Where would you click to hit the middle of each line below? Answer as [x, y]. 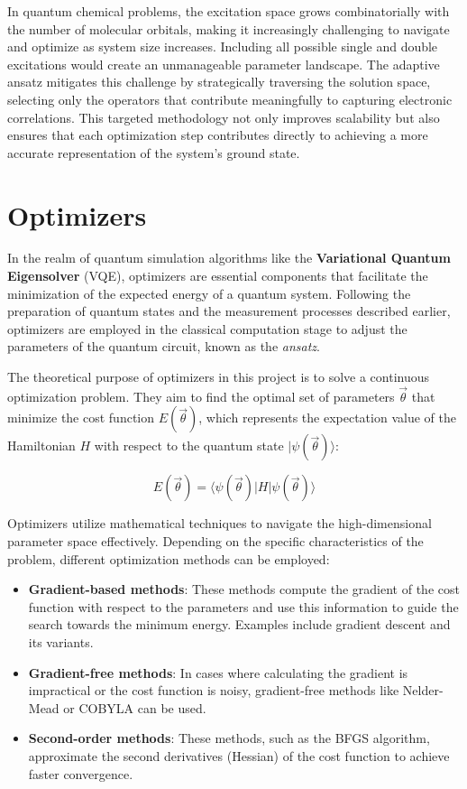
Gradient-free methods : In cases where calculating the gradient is [218, 672]
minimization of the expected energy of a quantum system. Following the [209, 293]
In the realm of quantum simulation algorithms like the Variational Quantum [229, 258]
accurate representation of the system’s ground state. [154, 152]
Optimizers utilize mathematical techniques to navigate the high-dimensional [220, 523]
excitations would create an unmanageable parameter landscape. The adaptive [224, 64]
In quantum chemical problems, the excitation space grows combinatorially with [229, 11]
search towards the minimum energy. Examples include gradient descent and [239, 624]
